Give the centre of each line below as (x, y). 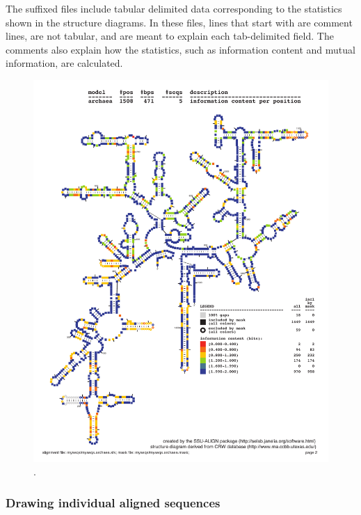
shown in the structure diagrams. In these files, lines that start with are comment (179, 22)
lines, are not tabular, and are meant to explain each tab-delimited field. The (170, 36)
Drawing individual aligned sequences (113, 502)
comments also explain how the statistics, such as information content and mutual (180, 49)
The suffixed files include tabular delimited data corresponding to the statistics (174, 8)
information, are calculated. (64, 63)
